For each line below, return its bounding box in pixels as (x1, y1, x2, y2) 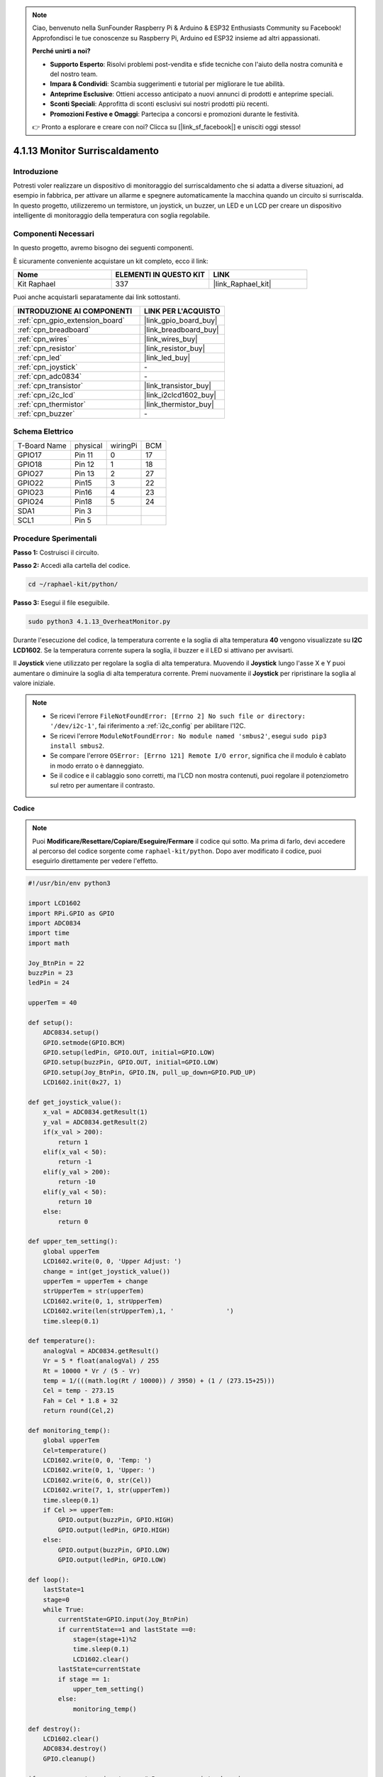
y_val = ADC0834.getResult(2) (43, 1118, 148, 1126)
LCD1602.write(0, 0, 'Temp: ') (43, 1456, 152, 1464)
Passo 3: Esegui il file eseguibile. (13, 598, 110, 607)
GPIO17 (17, 450, 42, 460)
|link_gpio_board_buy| (144, 315, 218, 325)
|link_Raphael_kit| (213, 279, 272, 289)
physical (74, 441, 103, 451)
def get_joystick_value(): (28, 1098, 122, 1106)
